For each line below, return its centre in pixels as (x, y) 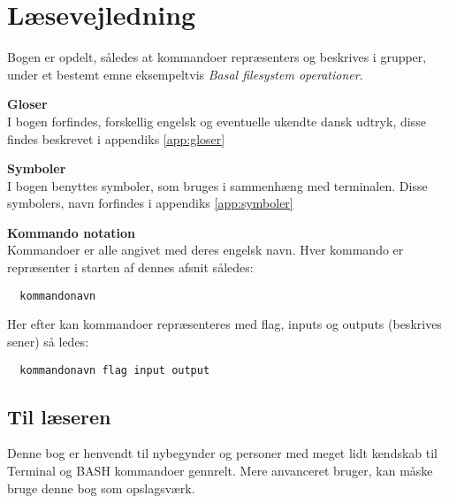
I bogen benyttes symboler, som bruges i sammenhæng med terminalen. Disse (217, 185)
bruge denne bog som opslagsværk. (101, 488)
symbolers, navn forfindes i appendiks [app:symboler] (150, 203)
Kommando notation (71, 232)
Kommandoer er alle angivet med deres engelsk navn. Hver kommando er (205, 250)
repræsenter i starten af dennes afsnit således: (130, 267)
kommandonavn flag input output (115, 370)
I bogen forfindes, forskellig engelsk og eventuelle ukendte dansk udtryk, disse (217, 121)
